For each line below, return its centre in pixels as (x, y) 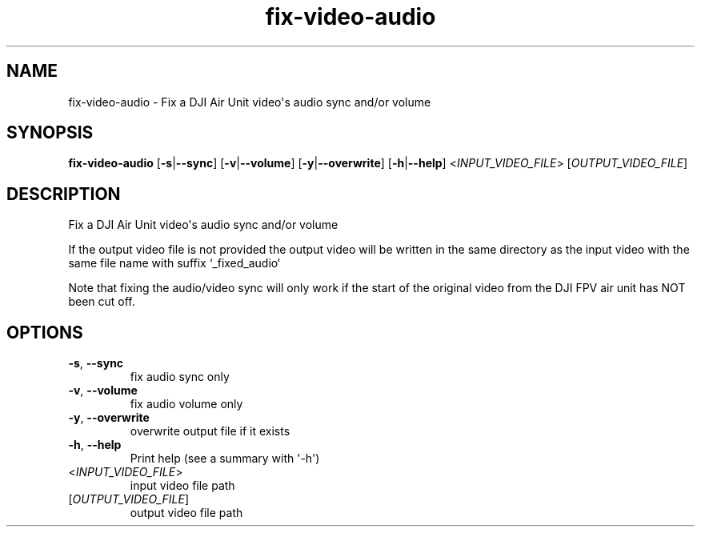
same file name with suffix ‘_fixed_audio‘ (174, 263)
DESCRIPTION (64, 194)
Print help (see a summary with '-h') (225, 459)
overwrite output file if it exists (210, 431)
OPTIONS (45, 332)
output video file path (186, 513)
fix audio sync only (180, 377)
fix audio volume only (186, 404)
